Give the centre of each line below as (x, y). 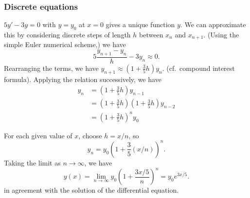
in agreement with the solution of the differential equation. (91, 190)
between (151, 35)
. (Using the (221, 35)
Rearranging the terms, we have (51, 68)
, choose (90, 135)
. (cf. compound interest (198, 68)
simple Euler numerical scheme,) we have (65, 44)
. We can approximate (213, 25)
